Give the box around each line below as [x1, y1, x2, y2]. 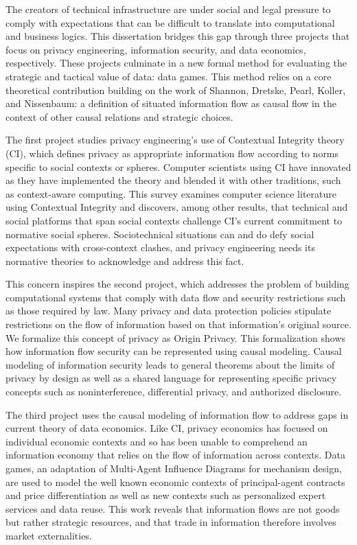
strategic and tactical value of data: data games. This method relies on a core [5, 69, 332, 83]
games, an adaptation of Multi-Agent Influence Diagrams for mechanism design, [5, 461, 342, 475]
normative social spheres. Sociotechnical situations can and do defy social [5, 227, 314, 241]
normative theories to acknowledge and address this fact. [5, 253, 244, 268]
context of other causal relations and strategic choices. [5, 109, 233, 124]
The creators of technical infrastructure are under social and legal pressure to [5, 2, 331, 16]
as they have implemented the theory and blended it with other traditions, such [5, 173, 341, 187]
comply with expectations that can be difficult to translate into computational [5, 15, 335, 30]
